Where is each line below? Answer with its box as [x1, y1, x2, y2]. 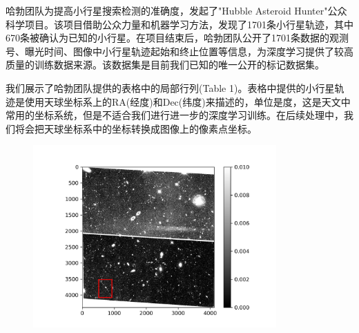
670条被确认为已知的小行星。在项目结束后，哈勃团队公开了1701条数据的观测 [6, 30, 349, 45]
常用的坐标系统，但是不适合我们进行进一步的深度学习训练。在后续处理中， [6, 108, 344, 122]
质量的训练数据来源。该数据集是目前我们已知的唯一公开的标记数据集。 [6, 57, 324, 72]
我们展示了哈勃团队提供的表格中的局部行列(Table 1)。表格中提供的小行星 [6, 80, 335, 95]
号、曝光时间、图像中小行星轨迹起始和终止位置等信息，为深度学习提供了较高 [6, 44, 353, 58]
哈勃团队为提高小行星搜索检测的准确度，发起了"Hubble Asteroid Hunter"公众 [6, 3, 347, 17]
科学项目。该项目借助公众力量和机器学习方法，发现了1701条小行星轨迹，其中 [6, 17, 353, 31]
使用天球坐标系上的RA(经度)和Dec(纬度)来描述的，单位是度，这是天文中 [24, 94, 351, 108]
